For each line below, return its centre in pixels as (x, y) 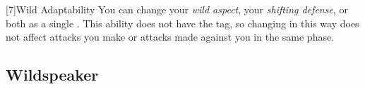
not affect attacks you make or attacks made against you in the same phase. (170, 37)
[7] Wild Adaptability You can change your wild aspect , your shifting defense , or (177, 9)
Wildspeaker (52, 75)
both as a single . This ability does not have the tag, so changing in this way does (182, 23)
